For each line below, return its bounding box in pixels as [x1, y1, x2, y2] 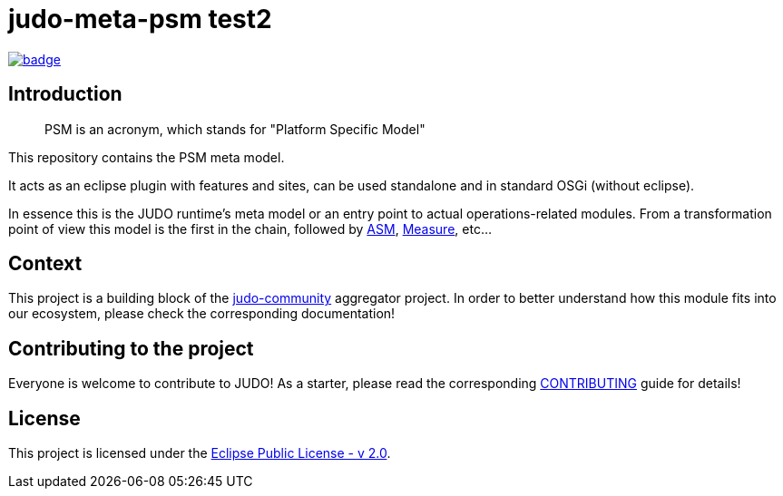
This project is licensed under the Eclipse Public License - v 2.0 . [8, 445, 391, 462]
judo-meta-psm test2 [8, 4, 272, 34]
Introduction [8, 83, 122, 106]
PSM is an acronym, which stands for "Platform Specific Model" [44, 121, 426, 137]
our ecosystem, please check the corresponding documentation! [8, 306, 396, 322]
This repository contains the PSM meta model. [8, 149, 285, 165]
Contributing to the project [8, 336, 254, 360]
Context [8, 252, 83, 276]
